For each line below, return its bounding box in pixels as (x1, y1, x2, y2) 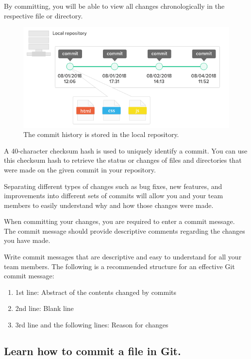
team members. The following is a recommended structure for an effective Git (4, 261, 235, 271)
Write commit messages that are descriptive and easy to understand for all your (4, 252, 242, 262)
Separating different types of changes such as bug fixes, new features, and (4, 181, 222, 191)
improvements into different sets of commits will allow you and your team (4, 190, 223, 201)
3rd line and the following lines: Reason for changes (15, 320, 168, 330)
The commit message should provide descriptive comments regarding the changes (4, 225, 245, 236)
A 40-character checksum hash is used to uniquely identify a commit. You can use (4, 145, 248, 155)
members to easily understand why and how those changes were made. (4, 200, 214, 210)
